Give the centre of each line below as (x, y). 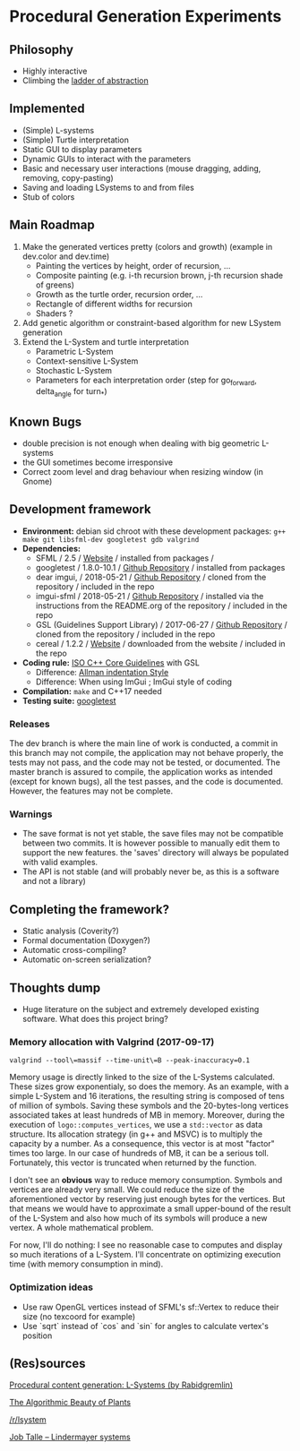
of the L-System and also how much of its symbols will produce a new (138, 1218)
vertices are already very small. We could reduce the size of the (127, 1189)
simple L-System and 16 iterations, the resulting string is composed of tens (147, 1096)
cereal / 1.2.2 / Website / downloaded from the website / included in (160, 643)
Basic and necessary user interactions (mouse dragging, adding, (141, 168)
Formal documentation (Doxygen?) (86, 940)
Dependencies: (51, 548)
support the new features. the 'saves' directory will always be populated (155, 853)
